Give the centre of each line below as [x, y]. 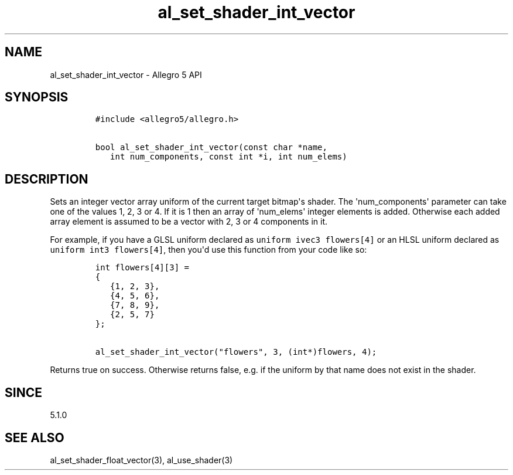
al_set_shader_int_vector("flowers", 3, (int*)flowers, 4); [236, 352]
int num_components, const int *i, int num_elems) [229, 157]
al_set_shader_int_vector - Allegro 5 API [126, 74]
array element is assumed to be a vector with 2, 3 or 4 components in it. [189, 222]
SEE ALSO [35, 437]
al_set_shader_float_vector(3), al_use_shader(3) [141, 460]
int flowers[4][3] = [142, 268]
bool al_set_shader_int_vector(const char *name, [211, 147]
